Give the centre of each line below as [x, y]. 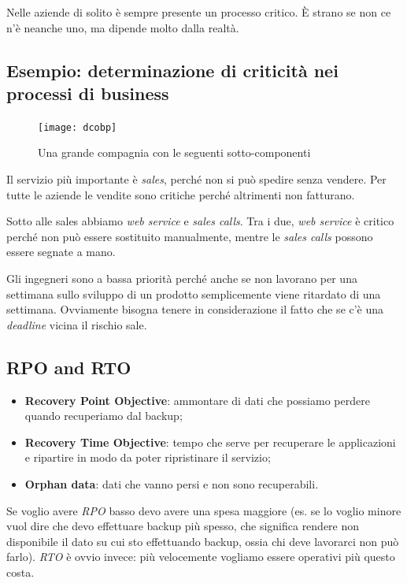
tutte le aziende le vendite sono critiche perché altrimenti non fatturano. [181, 194]
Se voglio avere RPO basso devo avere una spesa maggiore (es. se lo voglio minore [204, 510]
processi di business [88, 93]
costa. [20, 572]
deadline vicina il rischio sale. [77, 324]
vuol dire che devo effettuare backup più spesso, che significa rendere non [183, 526]
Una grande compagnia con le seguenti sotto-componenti [174, 152]
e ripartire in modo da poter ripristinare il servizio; [148, 457]
